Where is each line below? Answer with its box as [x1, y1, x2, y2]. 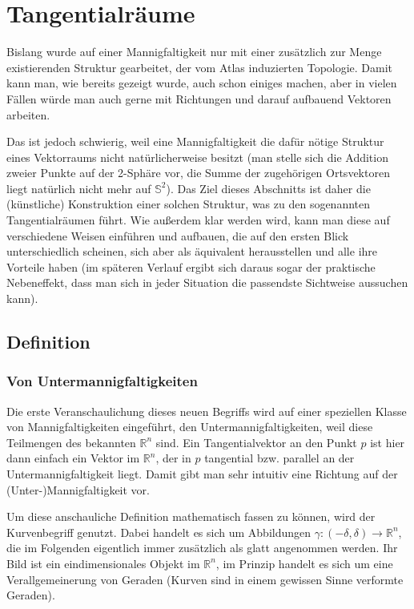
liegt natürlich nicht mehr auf [6, 179, 151, 196]
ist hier [370, 434, 405, 450]
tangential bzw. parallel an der [204, 450, 355, 466]
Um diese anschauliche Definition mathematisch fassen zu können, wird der [6, 508, 376, 525]
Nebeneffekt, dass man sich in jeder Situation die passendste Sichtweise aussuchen [6, 274, 408, 291]
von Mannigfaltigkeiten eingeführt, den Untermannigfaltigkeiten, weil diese [6, 418, 373, 435]
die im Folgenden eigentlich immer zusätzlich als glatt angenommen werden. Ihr [6, 539, 398, 556]
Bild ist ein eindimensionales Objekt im [6, 555, 200, 571]
